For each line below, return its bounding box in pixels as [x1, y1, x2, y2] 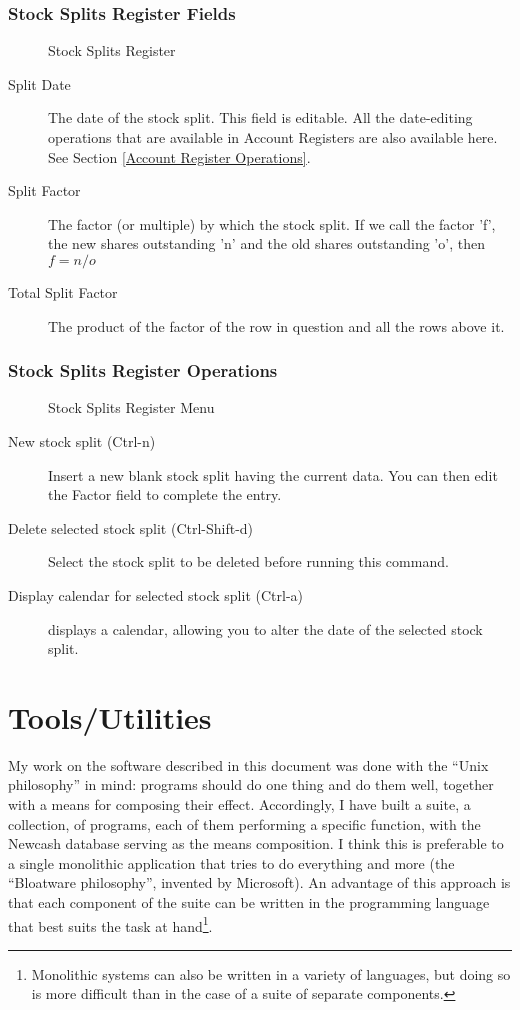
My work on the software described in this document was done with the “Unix [8, 754, 489, 775]
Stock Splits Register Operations [8, 358, 278, 383]
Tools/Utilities [8, 696, 212, 737]
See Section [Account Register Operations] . [48, 146, 311, 167]
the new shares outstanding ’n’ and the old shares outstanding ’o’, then [48, 233, 485, 254]
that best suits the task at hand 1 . [8, 912, 213, 936]
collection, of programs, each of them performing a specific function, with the [8, 813, 481, 834]
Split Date [8, 73, 71, 94]
